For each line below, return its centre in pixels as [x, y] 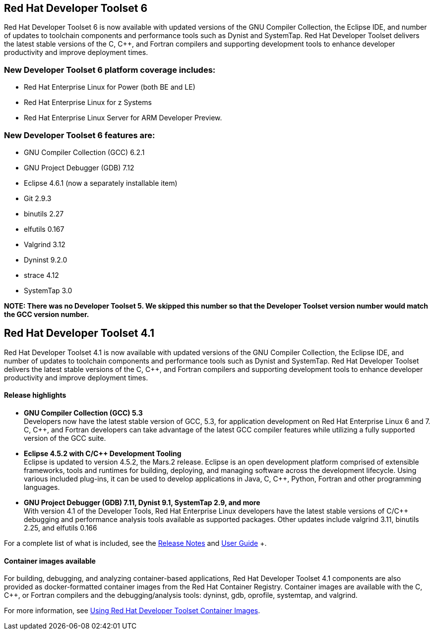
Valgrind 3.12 [45, 244]
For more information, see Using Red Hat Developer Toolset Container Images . [132, 611]
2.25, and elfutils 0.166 [61, 528]
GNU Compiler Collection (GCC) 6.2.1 [84, 152]
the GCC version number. [47, 314]
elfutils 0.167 [44, 229]
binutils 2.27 [44, 213]
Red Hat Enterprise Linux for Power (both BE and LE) [110, 87]
